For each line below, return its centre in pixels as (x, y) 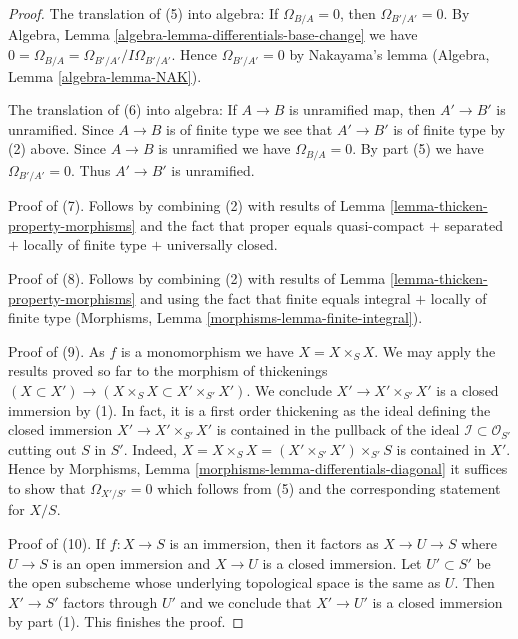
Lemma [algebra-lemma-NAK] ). (105, 75)
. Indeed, (150, 448)
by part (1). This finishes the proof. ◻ (126, 621)
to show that (47, 487)
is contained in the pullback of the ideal (338, 429)
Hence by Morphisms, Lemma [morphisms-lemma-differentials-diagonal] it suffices (258, 468)
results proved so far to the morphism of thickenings (168, 370)
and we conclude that (246, 601)
